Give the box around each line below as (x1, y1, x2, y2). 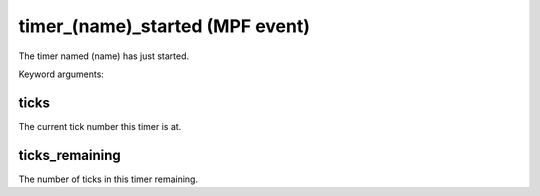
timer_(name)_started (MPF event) (18, 15, 310, 37)
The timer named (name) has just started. (18, 50, 190, 62)
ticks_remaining (18, 146, 122, 164)
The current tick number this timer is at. (18, 120, 182, 132)
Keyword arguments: (18, 68, 105, 80)
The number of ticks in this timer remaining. (18, 173, 199, 185)
